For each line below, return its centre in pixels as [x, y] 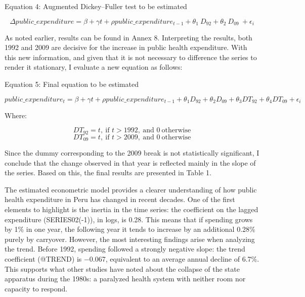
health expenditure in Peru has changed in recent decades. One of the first [120, 199]
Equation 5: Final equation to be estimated [72, 84]
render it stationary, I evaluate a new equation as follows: [94, 67]
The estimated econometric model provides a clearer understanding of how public [131, 189]
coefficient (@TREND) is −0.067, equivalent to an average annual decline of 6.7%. [132, 259]
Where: [16, 115]
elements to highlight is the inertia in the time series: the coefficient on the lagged [132, 209]
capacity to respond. [36, 288]
